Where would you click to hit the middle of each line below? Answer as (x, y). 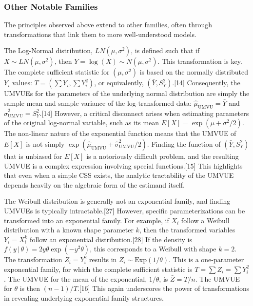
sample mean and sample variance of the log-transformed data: (98, 103)
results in (103, 259)
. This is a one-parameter (206, 259)
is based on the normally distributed (194, 72)
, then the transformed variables (187, 230)
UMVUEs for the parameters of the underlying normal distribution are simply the (127, 93)
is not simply (45, 143)
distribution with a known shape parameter (69, 230)
